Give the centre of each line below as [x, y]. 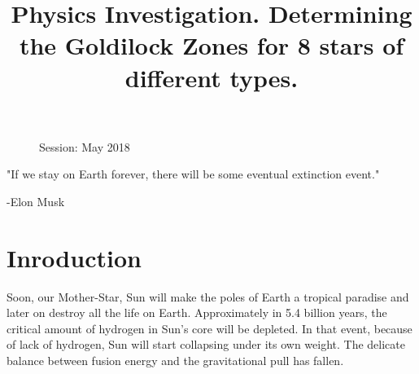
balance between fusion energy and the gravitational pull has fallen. [175, 361]
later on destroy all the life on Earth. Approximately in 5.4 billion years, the [197, 312]
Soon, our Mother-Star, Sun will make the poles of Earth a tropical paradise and [208, 296]
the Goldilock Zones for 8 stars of [212, 45]
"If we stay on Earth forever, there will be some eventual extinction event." [193, 174]
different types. [212, 77]
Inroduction [74, 257]
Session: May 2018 [85, 146]
